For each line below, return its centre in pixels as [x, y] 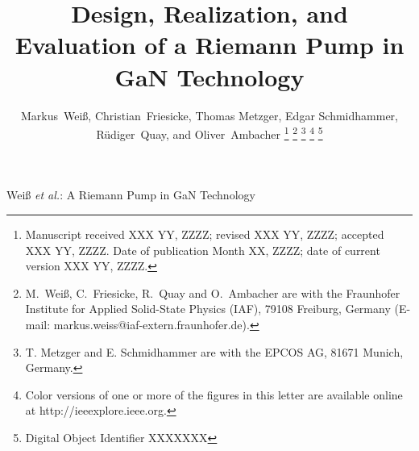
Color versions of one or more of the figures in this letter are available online [214, 394]
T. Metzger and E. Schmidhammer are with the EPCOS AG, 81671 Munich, [214, 351]
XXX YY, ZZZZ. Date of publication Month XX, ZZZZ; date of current [203, 250]
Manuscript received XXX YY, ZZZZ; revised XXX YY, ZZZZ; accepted [205, 234]
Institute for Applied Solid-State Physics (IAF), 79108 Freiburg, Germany [208, 309]
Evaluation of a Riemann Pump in [209, 45]
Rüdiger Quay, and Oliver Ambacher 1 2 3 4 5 [209, 133]
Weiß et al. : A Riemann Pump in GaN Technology [131, 195]
